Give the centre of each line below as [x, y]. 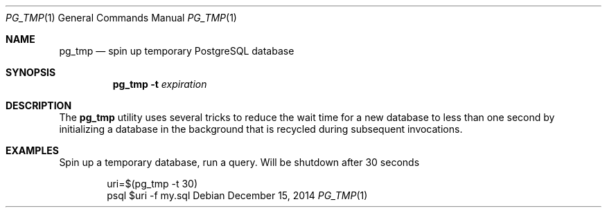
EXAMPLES [32, 150]
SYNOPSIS [31, 72]
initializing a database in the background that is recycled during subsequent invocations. [261, 129]
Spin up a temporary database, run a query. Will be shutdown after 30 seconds [239, 162]
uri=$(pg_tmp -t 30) [152, 184]
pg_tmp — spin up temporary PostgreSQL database [177, 51]
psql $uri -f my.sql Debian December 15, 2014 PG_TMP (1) [237, 195]
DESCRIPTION [39, 105]
